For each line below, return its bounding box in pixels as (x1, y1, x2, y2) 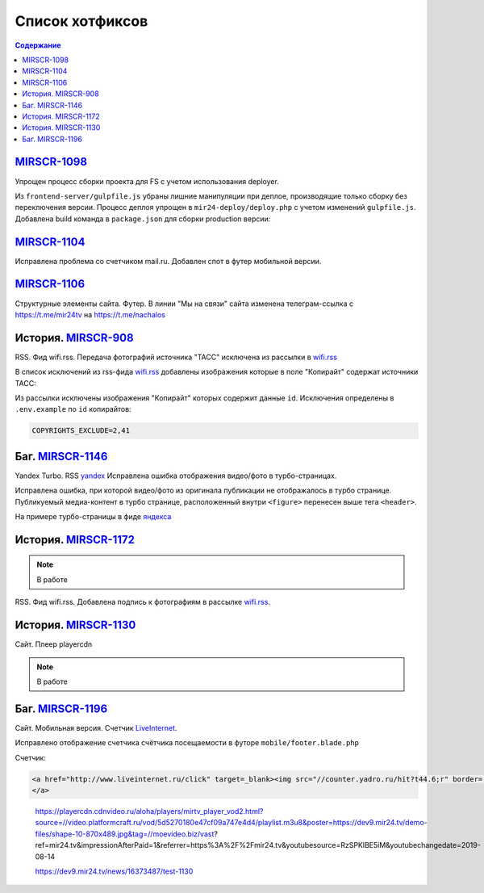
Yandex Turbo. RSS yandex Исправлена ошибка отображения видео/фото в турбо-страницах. (15, 471, 337, 480)
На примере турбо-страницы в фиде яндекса (15, 512, 172, 522)
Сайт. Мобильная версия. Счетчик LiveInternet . (15, 723, 177, 732)
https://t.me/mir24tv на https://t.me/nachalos (15, 309, 165, 319)
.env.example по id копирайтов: (15, 405, 132, 414)
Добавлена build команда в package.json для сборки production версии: (15, 214, 271, 224)
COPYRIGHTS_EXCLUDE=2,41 (31, 426, 131, 435)
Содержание (15, 40, 61, 50)
